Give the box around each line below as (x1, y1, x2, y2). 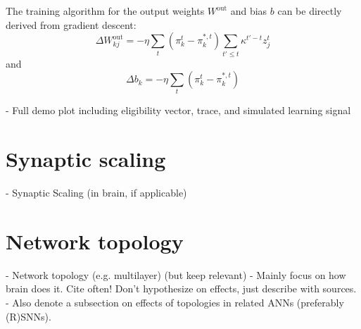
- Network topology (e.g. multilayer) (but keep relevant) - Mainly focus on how (6, 267, 346, 282)
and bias (230, 4, 267, 18)
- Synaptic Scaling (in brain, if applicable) (6, 185, 187, 200)
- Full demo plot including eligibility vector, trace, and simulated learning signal (6, 103, 351, 118)
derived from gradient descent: (6, 17, 137, 32)
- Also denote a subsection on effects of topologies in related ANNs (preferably (6, 295, 344, 310)
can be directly (277, 4, 342, 18)
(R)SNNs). (6, 309, 51, 323)
